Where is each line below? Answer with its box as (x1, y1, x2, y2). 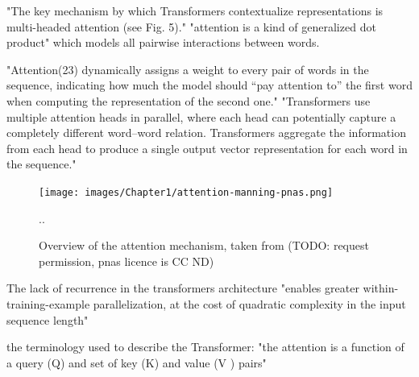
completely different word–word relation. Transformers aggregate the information (6, 124, 406, 141)
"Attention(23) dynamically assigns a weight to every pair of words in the (6, 60, 369, 77)
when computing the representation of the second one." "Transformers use (6, 92, 371, 109)
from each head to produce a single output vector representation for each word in (6, 139, 408, 156)
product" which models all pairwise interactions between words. (6, 34, 320, 51)
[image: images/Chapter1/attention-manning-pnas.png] (39, 186, 334, 198)
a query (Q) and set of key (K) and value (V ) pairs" (6, 354, 267, 371)
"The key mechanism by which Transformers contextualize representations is (6, 2, 384, 19)
